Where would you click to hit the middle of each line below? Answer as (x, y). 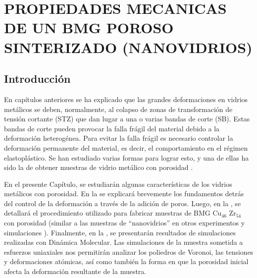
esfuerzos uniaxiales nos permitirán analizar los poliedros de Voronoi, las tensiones (129, 251)
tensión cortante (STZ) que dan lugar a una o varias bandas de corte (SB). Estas (127, 119)
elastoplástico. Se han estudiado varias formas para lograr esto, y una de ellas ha (127, 157)
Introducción (37, 79)
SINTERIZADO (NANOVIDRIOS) (128, 47)
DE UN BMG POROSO (89, 28)
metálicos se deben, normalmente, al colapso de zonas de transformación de (118, 109)
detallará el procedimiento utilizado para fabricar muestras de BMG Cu (113, 213)
